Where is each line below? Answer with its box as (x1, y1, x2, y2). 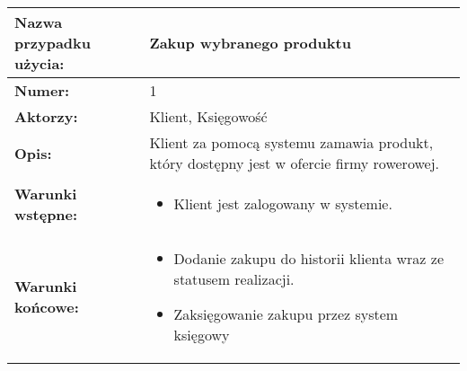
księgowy (173, 324, 230, 345)
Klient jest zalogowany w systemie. (173, 193, 392, 214)
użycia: (14, 53, 65, 74)
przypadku (14, 32, 92, 53)
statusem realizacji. (173, 269, 295, 289)
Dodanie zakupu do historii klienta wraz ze (173, 248, 444, 269)
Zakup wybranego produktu (149, 32, 351, 53)
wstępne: (14, 203, 78, 225)
